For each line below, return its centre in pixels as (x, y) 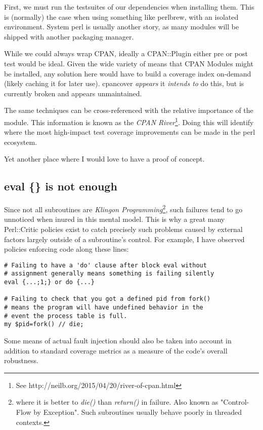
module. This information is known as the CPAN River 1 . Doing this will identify (129, 121)
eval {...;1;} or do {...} (49, 282)
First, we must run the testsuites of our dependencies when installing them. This (129, 7)
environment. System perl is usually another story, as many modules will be (122, 27)
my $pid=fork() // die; (44, 324)
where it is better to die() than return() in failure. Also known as (117, 402)
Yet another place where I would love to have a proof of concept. (104, 159)
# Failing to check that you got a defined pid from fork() (107, 299)
